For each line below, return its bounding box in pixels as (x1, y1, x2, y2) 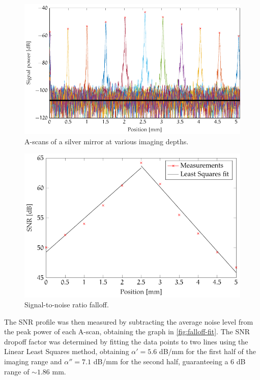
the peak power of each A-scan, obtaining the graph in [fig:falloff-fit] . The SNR (4, 326, 250, 337)
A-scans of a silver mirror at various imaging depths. (24, 136, 189, 146)
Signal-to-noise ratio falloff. (24, 299, 109, 310)
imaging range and (4, 356, 62, 367)
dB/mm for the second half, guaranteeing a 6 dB (93, 356, 246, 367)
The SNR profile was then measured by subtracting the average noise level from (4, 316, 253, 327)
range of (4, 366, 30, 376)
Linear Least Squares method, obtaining (4, 346, 129, 357)
